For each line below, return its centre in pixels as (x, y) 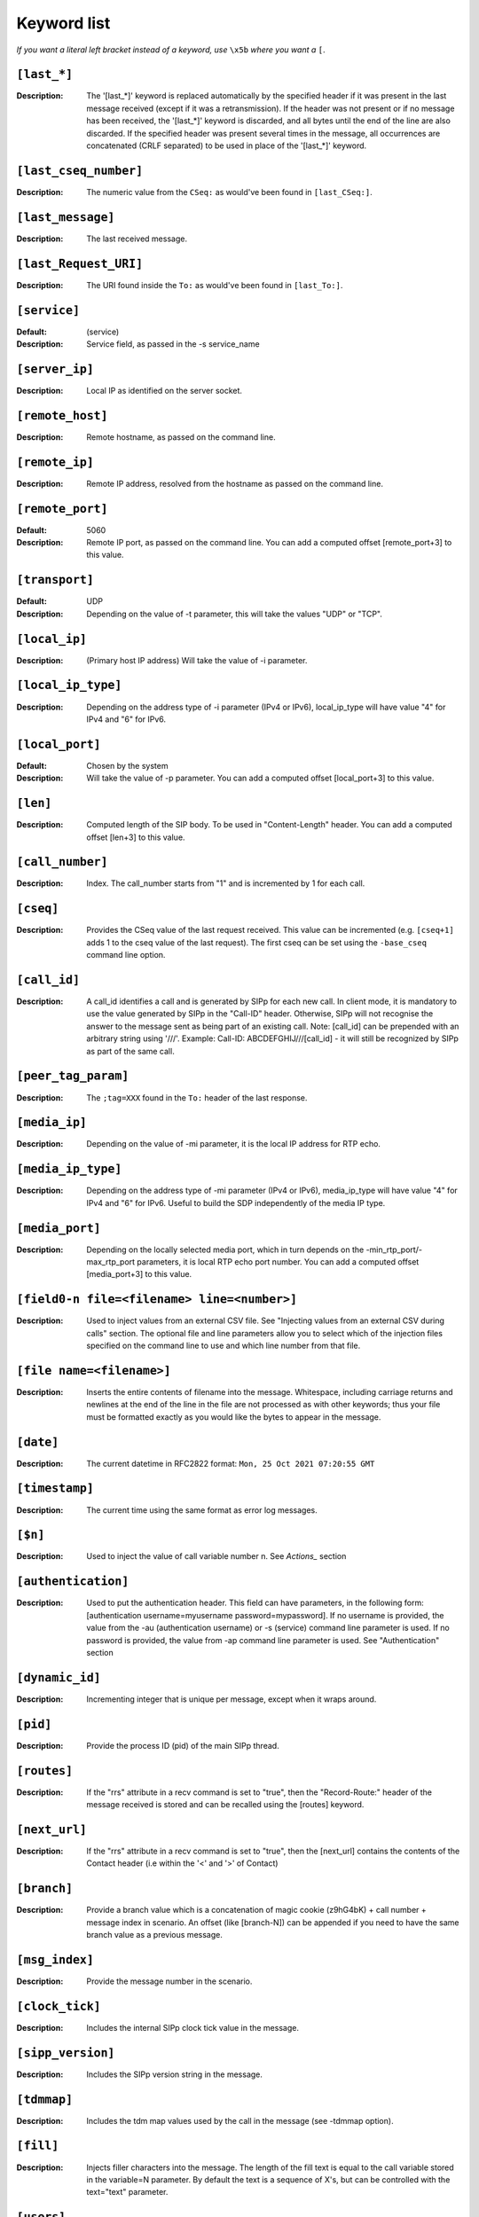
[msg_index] (55, 1959)
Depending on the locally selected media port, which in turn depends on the (225, 1250)
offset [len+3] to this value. (136, 837)
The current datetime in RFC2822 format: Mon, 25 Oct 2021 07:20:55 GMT (231, 1463)
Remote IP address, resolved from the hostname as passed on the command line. (235, 483)
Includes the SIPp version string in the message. (175, 2074)
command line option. (126, 955)
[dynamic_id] (59, 1677)
